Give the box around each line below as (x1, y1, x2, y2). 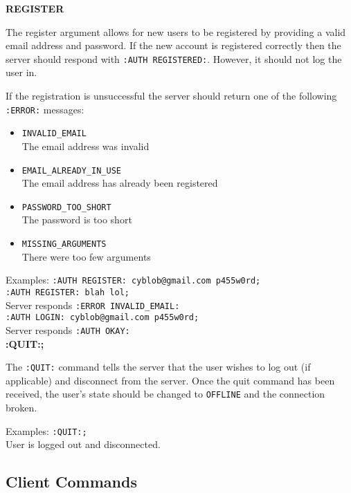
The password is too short (21, 212, 132, 227)
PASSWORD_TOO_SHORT (21, 202, 111, 212)
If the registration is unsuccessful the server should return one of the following (6, 89, 337, 103)
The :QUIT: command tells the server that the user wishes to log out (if (6, 360, 311, 374)
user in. (6, 65, 37, 80)
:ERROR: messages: (6, 102, 84, 116)
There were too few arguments (21, 249, 151, 263)
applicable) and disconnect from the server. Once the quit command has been (6, 373, 335, 387)
